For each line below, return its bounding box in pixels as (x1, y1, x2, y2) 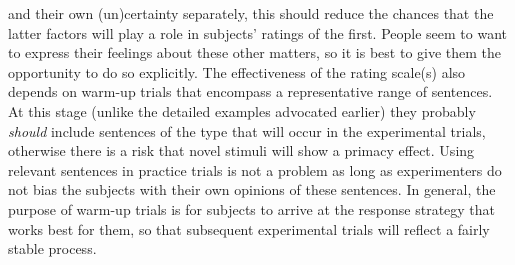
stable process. (8, 238, 97, 259)
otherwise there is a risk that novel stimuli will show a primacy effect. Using (8, 140, 475, 161)
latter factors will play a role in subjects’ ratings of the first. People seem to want (8, 22, 507, 43)
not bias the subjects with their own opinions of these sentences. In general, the (8, 179, 496, 200)
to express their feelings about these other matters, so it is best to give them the (8, 42, 502, 63)
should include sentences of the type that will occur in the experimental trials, (8, 120, 486, 141)
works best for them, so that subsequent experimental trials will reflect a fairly (8, 218, 490, 239)
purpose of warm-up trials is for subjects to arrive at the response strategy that (8, 198, 496, 219)
